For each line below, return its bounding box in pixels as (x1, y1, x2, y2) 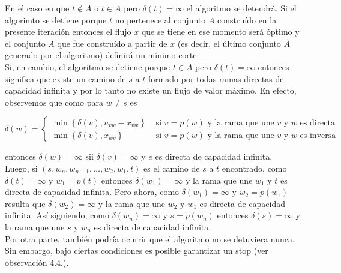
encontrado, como (222, 161, 287, 174)
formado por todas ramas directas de (148, 72, 284, 85)
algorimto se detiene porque (5, 13, 107, 26)
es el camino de (143, 161, 200, 174)
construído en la (217, 13, 277, 26)
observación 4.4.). (5, 256, 69, 268)
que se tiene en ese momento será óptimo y (141, 25, 300, 38)
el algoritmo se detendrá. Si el (186, 2, 297, 14)
